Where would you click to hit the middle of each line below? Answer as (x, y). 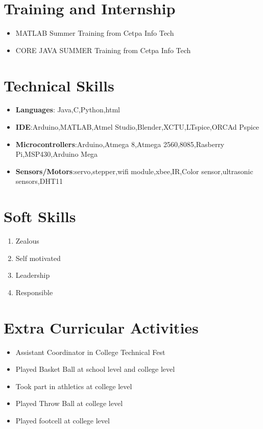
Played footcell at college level (63, 420)
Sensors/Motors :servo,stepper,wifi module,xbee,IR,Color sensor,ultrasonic (134, 171)
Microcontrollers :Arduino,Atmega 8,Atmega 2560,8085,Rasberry (120, 144)
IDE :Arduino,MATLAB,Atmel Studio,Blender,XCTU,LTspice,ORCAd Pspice (137, 127)
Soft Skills (40, 216)
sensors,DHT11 (39, 181)
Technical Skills (59, 85)
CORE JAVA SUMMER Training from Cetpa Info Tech (103, 50)
